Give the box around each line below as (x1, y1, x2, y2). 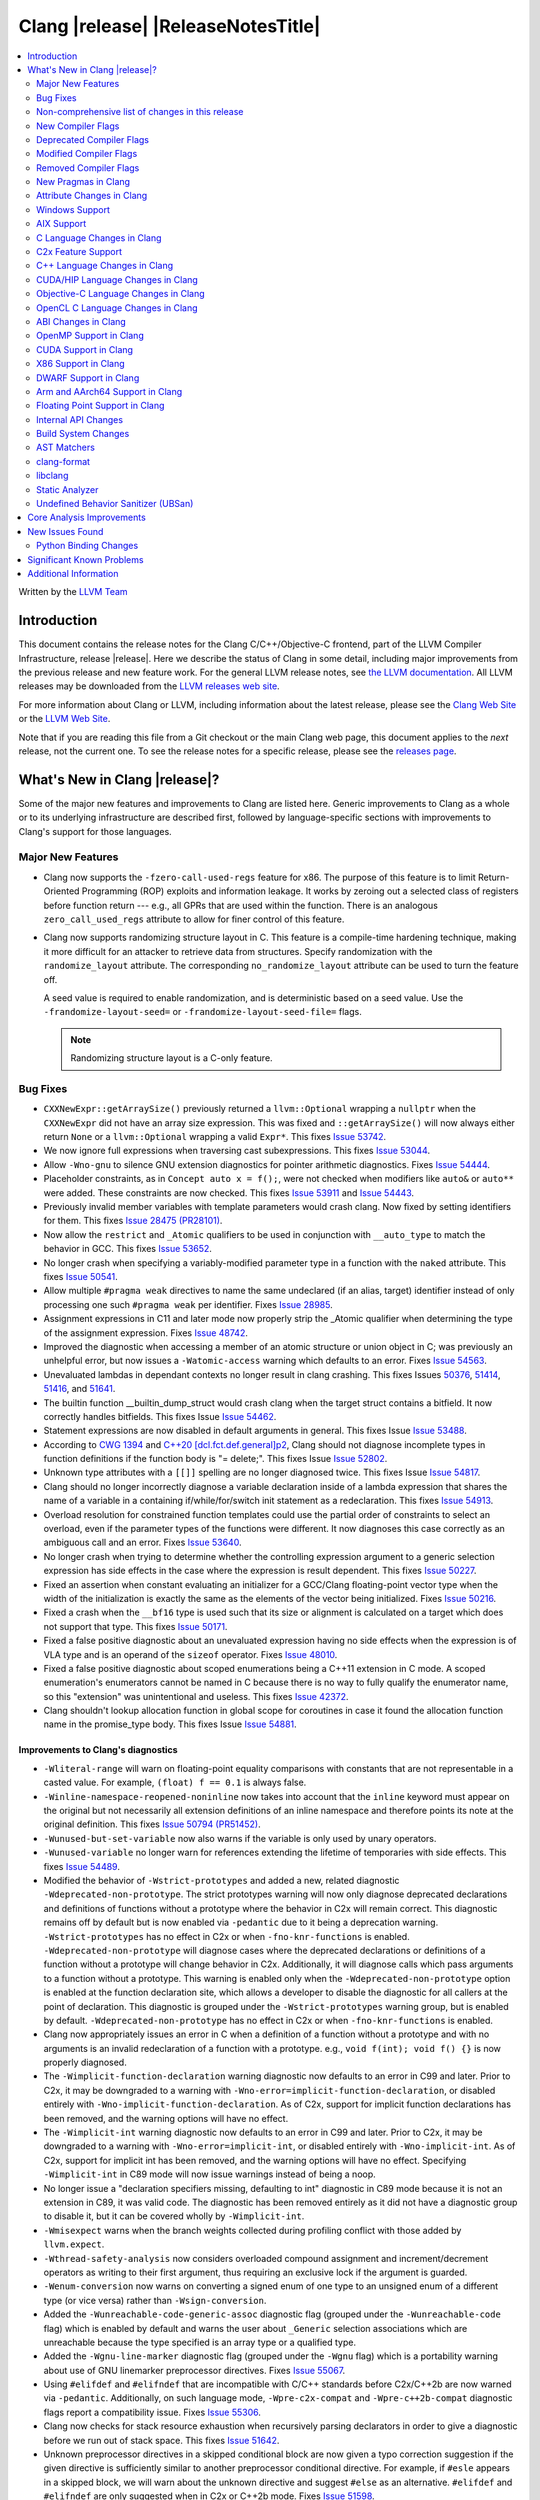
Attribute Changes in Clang (36, 190, 148, 202)
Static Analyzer (36, 483, 99, 495)
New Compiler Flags (36, 120, 120, 132)
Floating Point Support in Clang (36, 400, 165, 412)
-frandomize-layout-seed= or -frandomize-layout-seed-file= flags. (43, 1006, 362, 1018)
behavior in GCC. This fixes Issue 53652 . (43, 1243, 212, 1255)
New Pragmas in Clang (36, 176, 130, 188)
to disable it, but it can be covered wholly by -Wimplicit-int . (43, 2210, 305, 2222)
